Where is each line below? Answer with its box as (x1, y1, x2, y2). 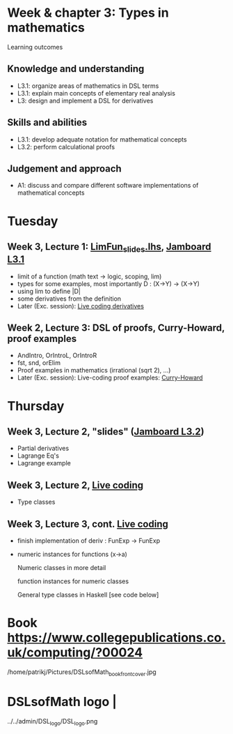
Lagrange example (17, 459, 71, 467)
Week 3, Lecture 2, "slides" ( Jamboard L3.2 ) (7, 426, 204, 437)
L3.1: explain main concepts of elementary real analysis (17, 89, 176, 97)
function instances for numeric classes (17, 577, 129, 585)
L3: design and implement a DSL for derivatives (17, 96, 154, 105)
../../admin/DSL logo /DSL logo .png (7, 717, 98, 727)
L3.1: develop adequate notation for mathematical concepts (17, 135, 187, 144)
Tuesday (7, 213, 58, 229)
